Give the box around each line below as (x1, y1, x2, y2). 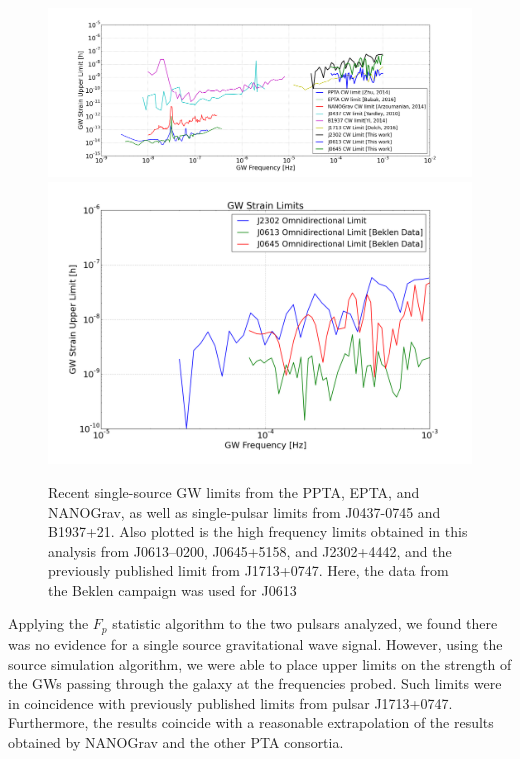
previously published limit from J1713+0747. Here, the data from (48, 560, 449, 581)
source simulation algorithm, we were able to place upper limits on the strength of (8, 653, 512, 674)
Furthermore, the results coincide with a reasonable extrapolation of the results (8, 712, 494, 733)
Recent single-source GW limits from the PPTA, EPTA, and (48, 481, 420, 502)
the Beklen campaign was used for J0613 (48, 579, 297, 600)
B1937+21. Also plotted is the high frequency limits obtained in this (48, 521, 468, 542)
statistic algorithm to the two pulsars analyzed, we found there (112, 613, 498, 634)
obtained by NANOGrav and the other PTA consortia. (8, 731, 344, 752)
